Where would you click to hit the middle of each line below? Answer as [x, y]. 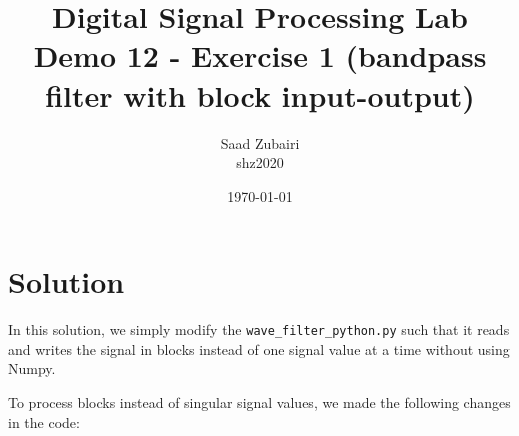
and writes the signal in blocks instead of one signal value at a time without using [259, 348]
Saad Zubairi [260, 142]
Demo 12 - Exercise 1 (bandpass [260, 55]
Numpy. [32, 368]
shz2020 [260, 162]
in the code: [44, 421]
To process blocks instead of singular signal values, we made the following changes [259, 402]
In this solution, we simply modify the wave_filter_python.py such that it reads [259, 329]
